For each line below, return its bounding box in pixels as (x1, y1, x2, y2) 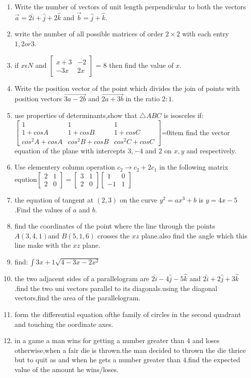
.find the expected (186, 354, 240, 365)
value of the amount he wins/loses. (14, 364, 119, 374)
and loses (192, 335, 220, 346)
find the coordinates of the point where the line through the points (14, 221, 215, 231)
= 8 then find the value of (96, 59, 174, 70)
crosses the (97, 230, 130, 240)
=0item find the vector (161, 127, 230, 137)
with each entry (182, 29, 229, 39)
